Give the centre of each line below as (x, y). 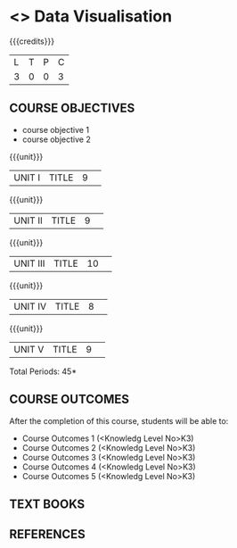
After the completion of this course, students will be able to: (119, 420)
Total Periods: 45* (43, 371)
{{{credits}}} (32, 41)
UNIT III (29, 263)
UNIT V (29, 349)
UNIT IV (30, 306)
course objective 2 (56, 139)
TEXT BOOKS (47, 504)
